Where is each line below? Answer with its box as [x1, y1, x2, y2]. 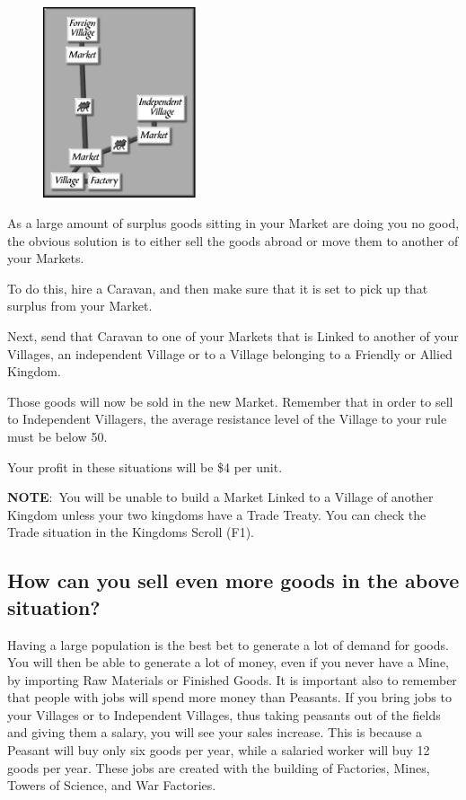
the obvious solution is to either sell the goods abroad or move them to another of [7, 231, 459, 250]
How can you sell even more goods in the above [7, 567, 460, 594]
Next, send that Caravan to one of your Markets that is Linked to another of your [7, 326, 459, 345]
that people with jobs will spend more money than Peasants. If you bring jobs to [7, 688, 452, 707]
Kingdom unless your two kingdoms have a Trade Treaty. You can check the [7, 505, 426, 523]
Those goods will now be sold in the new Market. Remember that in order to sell [7, 391, 453, 410]
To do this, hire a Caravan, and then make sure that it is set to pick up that [7, 278, 428, 297]
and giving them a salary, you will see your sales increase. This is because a [7, 723, 422, 742]
